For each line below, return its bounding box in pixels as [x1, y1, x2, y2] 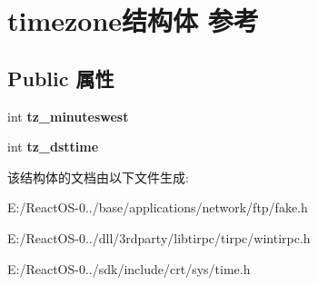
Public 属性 [7, 64, 114, 92]
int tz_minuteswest [7, 106, 129, 125]
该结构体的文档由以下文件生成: [7, 167, 189, 186]
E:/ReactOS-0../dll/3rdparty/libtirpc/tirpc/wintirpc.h [7, 228, 311, 247]
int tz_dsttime [7, 137, 99, 156]
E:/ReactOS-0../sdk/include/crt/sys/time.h [7, 259, 251, 278]
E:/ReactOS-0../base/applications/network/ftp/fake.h [7, 198, 308, 217]
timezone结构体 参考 [7, 2, 259, 39]
